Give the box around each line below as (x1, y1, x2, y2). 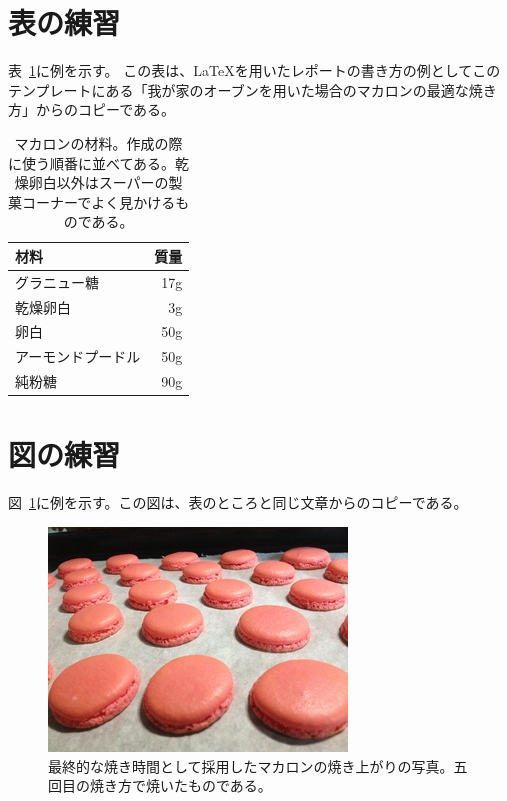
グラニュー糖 (15, 271, 99, 292)
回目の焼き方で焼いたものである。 (48, 775, 272, 796)
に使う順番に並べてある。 (8, 152, 176, 173)
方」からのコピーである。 (8, 99, 176, 120)
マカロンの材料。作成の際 (14, 132, 183, 153)
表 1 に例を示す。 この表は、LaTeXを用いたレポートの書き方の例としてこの (8, 60, 501, 81)
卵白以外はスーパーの (28, 172, 169, 193)
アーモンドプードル (15, 346, 141, 367)
